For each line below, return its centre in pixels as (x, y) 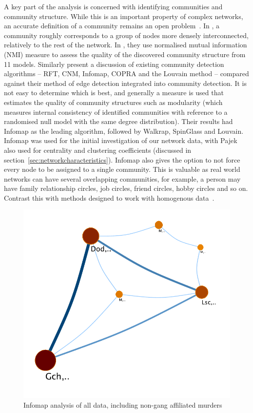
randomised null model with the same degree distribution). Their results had (118, 121)
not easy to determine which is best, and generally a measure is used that (114, 93)
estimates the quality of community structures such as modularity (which (113, 102)
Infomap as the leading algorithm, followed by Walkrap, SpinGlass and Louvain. (124, 131)
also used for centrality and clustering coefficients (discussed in (98, 150)
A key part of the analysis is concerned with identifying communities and (113, 6)
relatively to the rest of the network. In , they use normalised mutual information (126, 45)
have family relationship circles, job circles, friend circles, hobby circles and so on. (126, 188)
